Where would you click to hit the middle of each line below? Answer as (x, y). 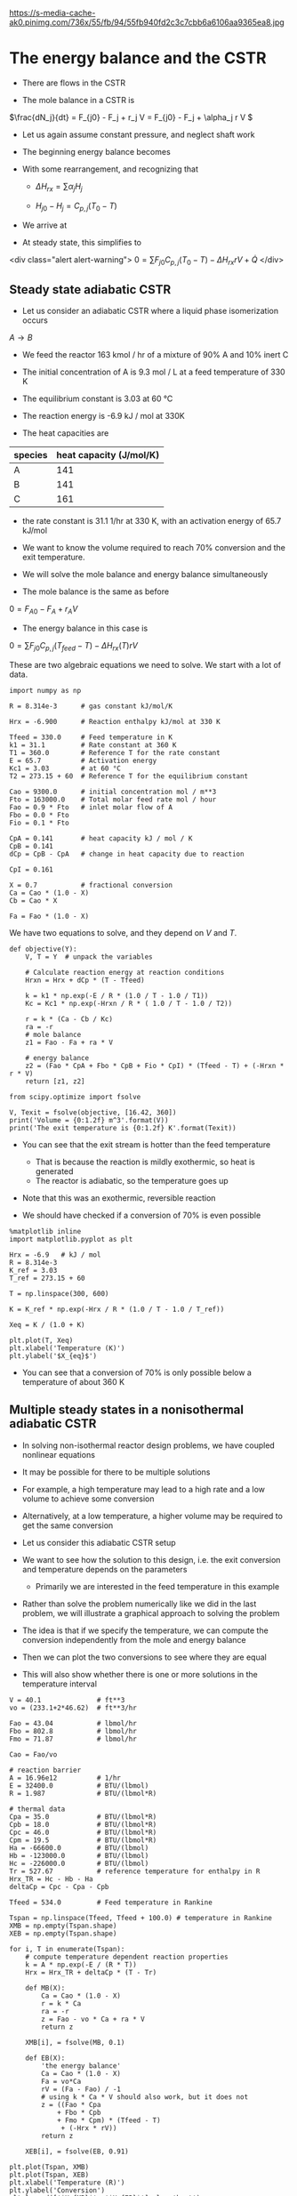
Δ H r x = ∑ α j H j (59, 187)
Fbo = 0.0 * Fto (39, 815)
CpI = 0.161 (31, 869)
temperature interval (60, 1684)
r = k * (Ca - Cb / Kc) (69, 1019)
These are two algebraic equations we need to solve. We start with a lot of (145, 664)
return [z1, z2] (56, 1081)
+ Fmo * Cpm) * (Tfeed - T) (109, 2120)
